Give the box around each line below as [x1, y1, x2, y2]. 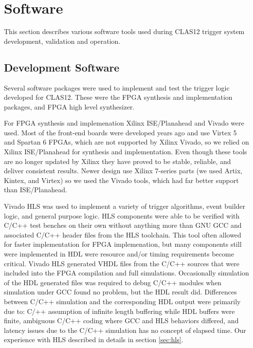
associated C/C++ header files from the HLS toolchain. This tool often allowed [4, 229, 241, 239]
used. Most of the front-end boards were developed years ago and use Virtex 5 [4, 127, 237, 137]
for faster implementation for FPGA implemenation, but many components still [4, 239, 242, 249]
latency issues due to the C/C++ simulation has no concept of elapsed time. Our [4, 325, 246, 335]
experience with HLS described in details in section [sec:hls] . [4, 334, 183, 345]
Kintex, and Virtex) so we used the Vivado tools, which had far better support [4, 175, 239, 185]
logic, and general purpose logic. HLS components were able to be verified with [4, 210, 240, 220]
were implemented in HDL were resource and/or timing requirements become [4, 249, 234, 259]
